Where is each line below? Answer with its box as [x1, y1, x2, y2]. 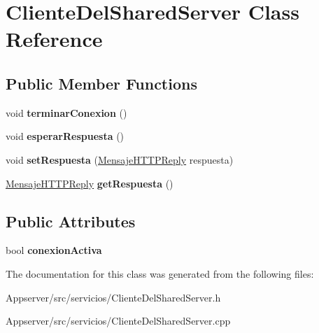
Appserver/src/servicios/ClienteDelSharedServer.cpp [6, 313, 231, 328]
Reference [6, 24, 103, 53]
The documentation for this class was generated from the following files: [6, 266, 314, 281]
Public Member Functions [6, 72, 197, 94]
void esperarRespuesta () [6, 129, 125, 143]
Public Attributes [6, 210, 136, 232]
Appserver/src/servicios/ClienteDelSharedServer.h [6, 290, 221, 304]
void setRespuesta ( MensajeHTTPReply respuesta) [6, 152, 234, 166]
